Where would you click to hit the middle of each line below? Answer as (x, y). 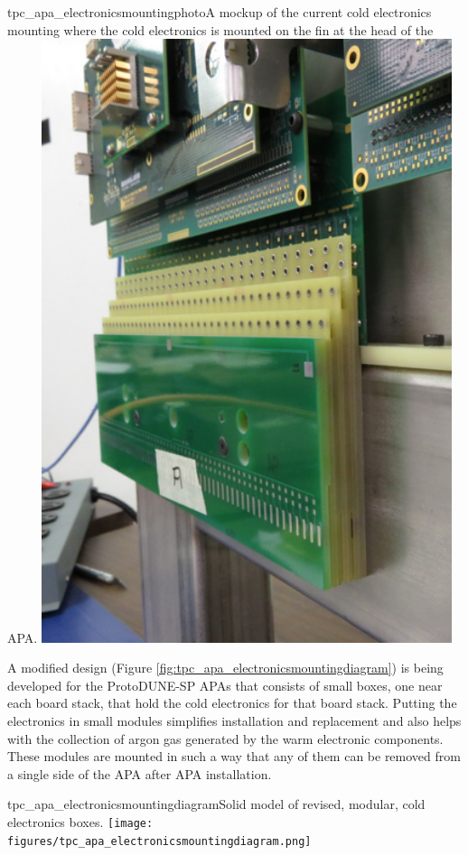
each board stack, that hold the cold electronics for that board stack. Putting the (232, 703)
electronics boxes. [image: (80, 822)
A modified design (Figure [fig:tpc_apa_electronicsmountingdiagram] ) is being (225, 668)
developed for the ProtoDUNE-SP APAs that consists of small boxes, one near (225, 685)
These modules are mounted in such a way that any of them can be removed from (234, 756)
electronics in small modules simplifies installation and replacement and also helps (234, 721)
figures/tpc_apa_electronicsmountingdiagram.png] (159, 841)
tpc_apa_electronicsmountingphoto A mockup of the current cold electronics (220, 12)
